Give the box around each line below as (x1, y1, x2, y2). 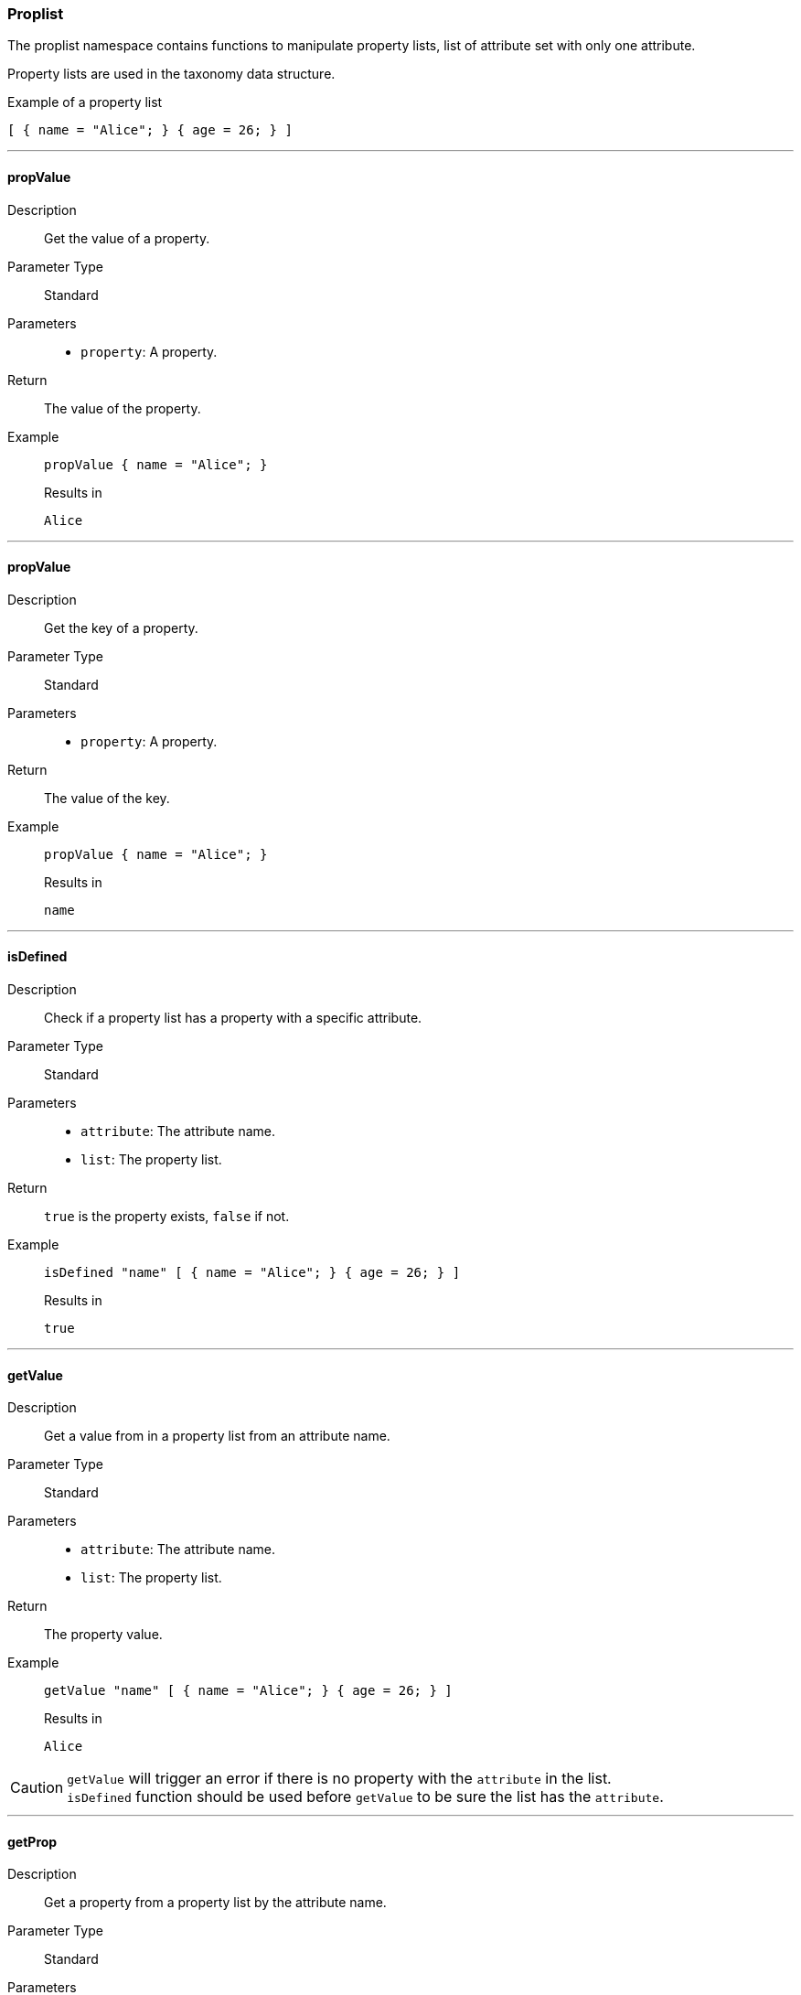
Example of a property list (7, 94, 163, 111)
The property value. (44, 1626, 163, 1643)
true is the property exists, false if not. (44, 1208, 290, 1225)
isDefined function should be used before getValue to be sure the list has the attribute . (67, 1787, 664, 1807)
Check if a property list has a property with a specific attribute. (44, 1010, 422, 1026)
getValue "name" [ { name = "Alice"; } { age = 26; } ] (44, 1683, 453, 1699)
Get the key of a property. (44, 619, 198, 636)
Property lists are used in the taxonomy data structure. (7, 66, 336, 82)
